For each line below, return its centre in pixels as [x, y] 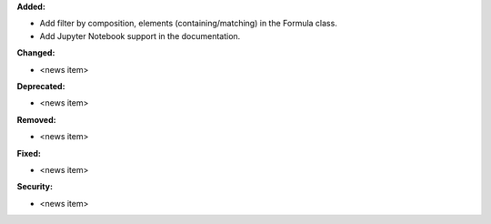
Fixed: [29, 153]
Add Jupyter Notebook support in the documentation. [140, 36]
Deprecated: [41, 86]
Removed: [36, 119]
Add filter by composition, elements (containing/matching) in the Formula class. [189, 24]
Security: [35, 187]
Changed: [36, 53]
